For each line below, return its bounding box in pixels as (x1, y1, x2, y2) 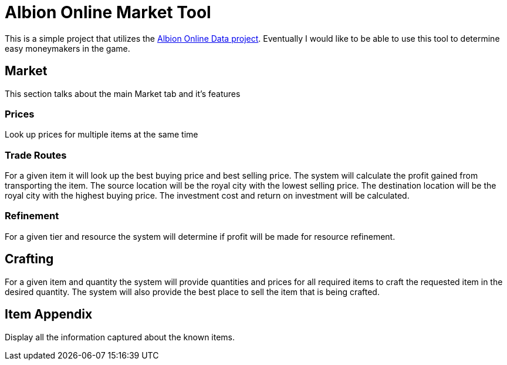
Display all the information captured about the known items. (5, 331, 235, 342)
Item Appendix (5, 307, 93, 322)
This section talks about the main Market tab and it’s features (5, 88, 241, 99)
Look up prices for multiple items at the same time (5, 129, 198, 140)
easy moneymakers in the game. (5, 43, 130, 53)
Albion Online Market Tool (5, 2, 211, 22)
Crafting (5, 252, 54, 267)
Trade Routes (5, 149, 67, 161)
